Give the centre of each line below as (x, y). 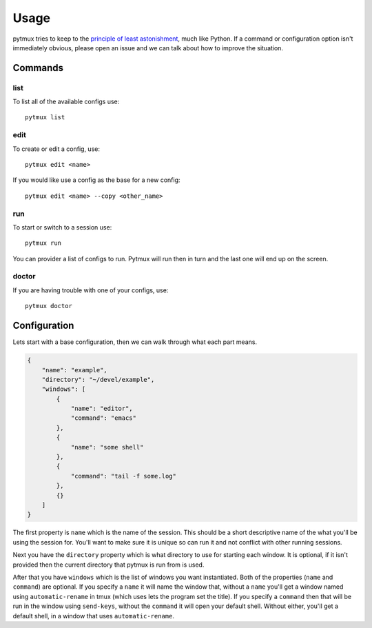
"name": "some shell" (107, 447)
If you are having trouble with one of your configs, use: (91, 290)
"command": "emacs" (104, 418)
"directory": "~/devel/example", (98, 379)
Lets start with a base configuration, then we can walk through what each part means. (135, 342)
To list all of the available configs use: (66, 102)
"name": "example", (75, 370)
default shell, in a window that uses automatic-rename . (94, 616)
